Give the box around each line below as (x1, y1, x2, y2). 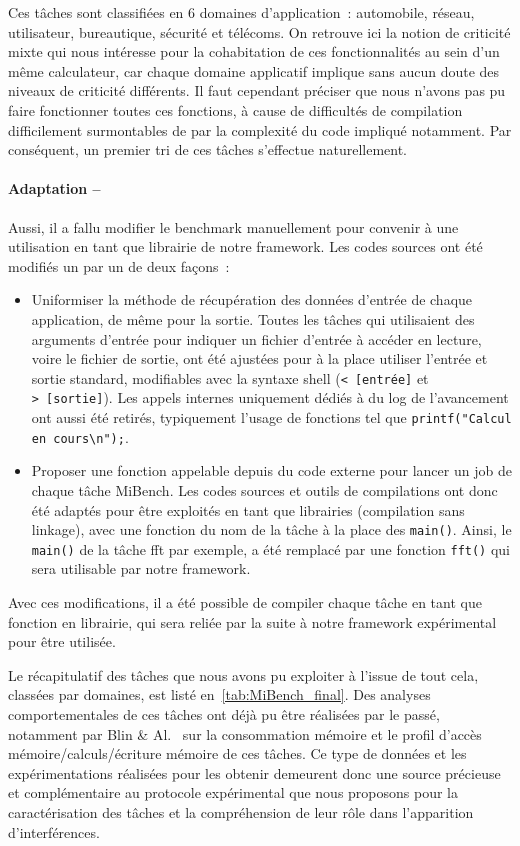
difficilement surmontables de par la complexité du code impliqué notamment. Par (8, 119, 512, 140)
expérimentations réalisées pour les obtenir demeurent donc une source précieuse (8, 762, 501, 783)
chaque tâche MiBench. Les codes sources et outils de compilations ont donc (31, 479, 498, 500)
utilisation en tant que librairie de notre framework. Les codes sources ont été (8, 236, 483, 257)
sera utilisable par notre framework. (31, 558, 251, 579)
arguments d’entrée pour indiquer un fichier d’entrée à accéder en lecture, (31, 328, 482, 349)
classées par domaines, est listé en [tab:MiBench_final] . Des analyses (8, 684, 431, 705)
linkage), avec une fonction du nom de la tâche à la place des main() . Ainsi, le (31, 519, 512, 540)
